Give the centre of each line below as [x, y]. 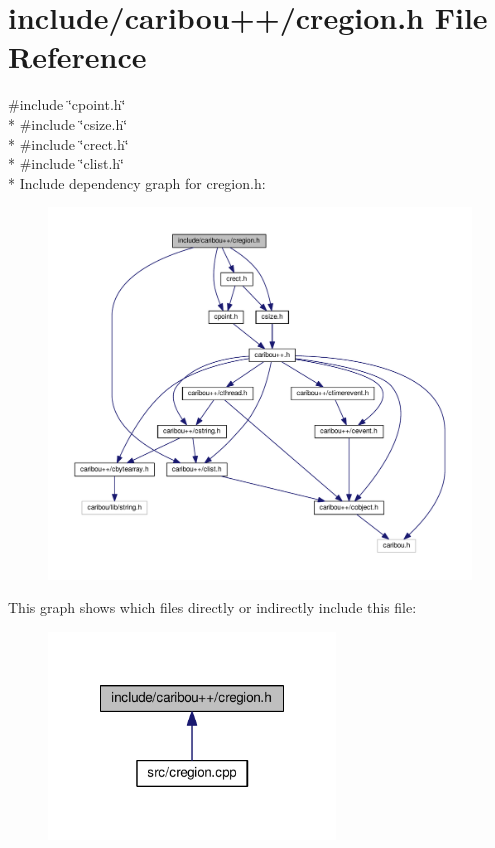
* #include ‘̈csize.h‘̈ [68, 123]
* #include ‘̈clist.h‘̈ [66, 163]
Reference [77, 56]
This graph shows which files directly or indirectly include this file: [212, 607]
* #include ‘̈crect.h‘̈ [68, 143]
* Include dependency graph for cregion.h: [137, 182]
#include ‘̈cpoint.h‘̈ [67, 104]
